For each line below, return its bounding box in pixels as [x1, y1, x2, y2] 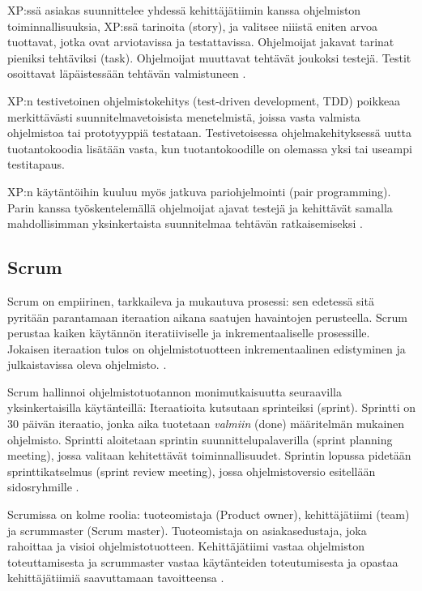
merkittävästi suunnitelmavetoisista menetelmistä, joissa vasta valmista [7, 108, 360, 125]
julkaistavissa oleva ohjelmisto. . [7, 356, 167, 373]
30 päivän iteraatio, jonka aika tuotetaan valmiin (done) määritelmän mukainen [7, 415, 405, 432]
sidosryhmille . [7, 478, 79, 495]
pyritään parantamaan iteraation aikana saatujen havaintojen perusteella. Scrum [7, 308, 407, 325]
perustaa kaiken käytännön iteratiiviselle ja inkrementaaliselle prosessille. [7, 324, 370, 341]
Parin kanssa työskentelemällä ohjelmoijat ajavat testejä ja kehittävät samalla [7, 199, 393, 216]
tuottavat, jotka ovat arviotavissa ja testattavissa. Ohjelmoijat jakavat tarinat [7, 33, 394, 50]
